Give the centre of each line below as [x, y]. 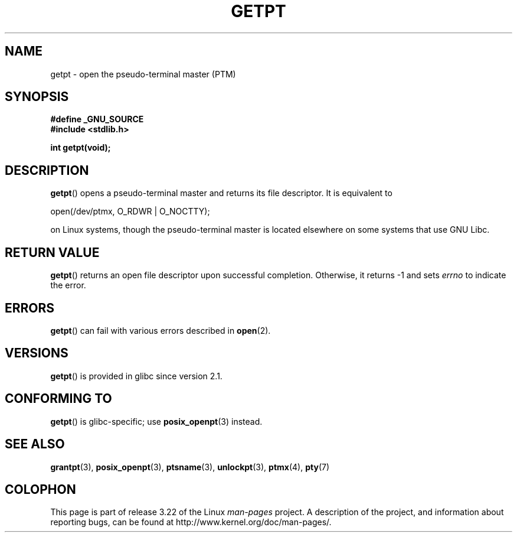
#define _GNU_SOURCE [97, 119]
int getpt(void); [81, 148]
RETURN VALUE [52, 252]
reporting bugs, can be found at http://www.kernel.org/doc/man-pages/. [191, 522]
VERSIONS [37, 353]
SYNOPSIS [37, 97]
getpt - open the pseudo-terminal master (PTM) [143, 74]
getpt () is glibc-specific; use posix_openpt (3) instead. [156, 421]
